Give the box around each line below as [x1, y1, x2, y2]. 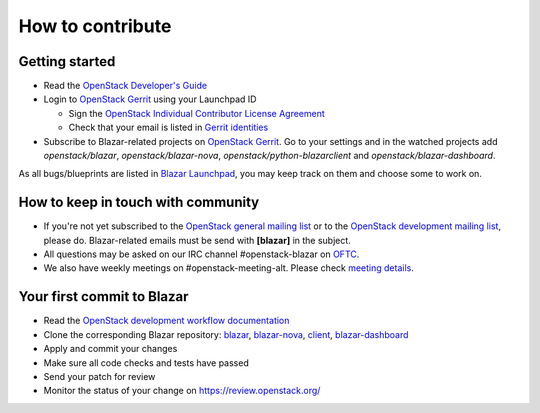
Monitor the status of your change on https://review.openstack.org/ [43, 385, 321, 397]
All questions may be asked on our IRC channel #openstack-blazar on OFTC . [43, 248, 360, 260]
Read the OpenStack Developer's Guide [43, 80, 208, 92]
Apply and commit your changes [43, 343, 178, 355]
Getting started [18, 53, 116, 70]
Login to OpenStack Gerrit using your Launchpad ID [43, 93, 257, 105]
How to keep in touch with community [18, 194, 260, 211]
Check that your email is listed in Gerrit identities [68, 121, 269, 134]
